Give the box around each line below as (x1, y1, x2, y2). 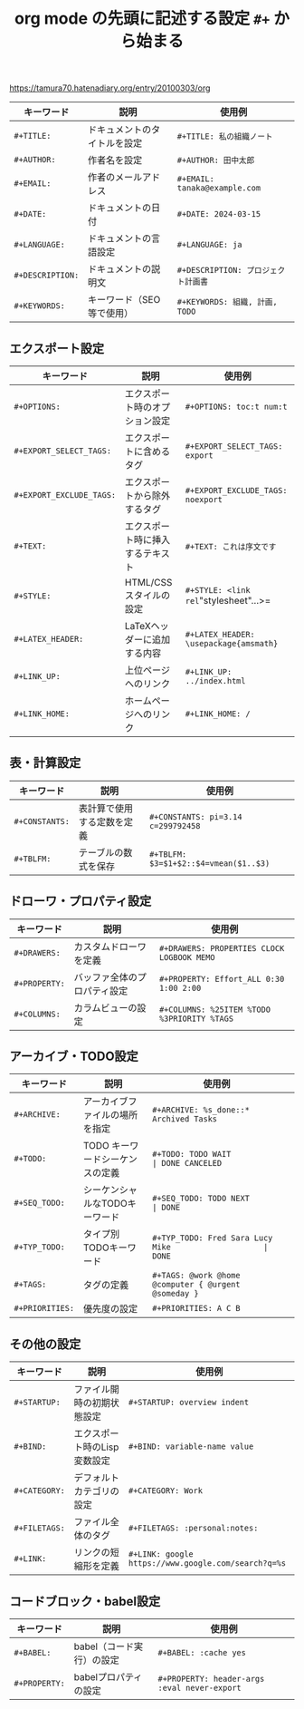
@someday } (152, 1288, 199, 1299)
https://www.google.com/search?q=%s (128, 1558, 287, 1568)
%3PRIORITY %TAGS (158, 1013, 233, 1024)
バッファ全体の (73, 971, 138, 984)
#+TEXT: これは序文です (185, 541, 277, 551)
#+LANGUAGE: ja (176, 239, 242, 250)
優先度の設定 (82, 1303, 138, 1316)
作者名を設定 (87, 154, 143, 167)
